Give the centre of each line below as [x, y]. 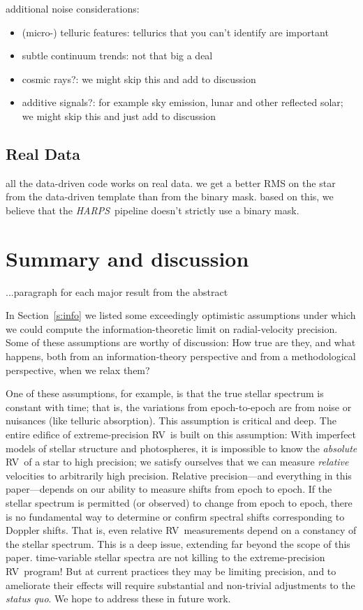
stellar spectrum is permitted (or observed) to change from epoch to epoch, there [179, 502]
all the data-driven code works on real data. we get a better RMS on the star [171, 183]
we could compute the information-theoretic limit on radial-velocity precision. [172, 328]
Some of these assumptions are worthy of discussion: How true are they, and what [181, 342]
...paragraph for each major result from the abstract [117, 291]
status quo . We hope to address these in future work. [118, 598]
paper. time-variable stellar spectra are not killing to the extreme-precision [165, 557]
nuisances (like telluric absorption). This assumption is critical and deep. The [171, 421]
